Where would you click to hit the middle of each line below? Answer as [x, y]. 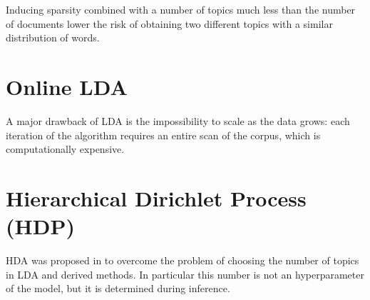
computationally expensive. [65, 149]
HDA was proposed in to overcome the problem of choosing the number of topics [183, 260]
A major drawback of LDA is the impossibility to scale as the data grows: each [178, 120]
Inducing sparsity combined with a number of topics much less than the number [181, 9]
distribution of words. [53, 37]
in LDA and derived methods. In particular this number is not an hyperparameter [185, 274]
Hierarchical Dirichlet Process [156, 197]
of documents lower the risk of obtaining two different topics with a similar [169, 23]
